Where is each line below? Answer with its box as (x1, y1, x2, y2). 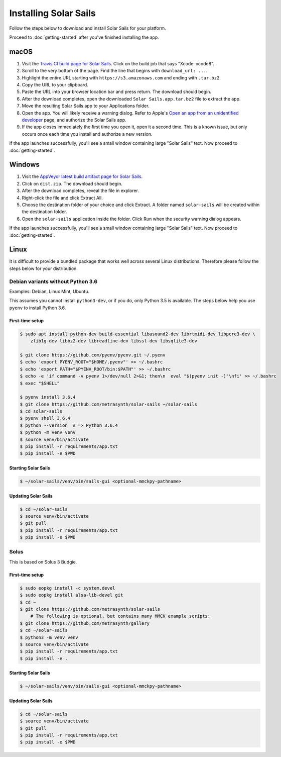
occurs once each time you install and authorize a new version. (22, 131, 153, 137)
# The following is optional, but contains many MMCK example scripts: (30, 613, 211, 619)
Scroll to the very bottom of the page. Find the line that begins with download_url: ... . (22, 68, 208, 74)
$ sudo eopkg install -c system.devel (20, 585, 115, 591)
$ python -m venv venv (20, 430, 76, 435)
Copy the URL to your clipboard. (22, 82, 89, 88)
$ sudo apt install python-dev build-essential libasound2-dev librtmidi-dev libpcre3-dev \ (20, 331, 255, 337)
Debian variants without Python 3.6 (9, 278, 98, 285)
